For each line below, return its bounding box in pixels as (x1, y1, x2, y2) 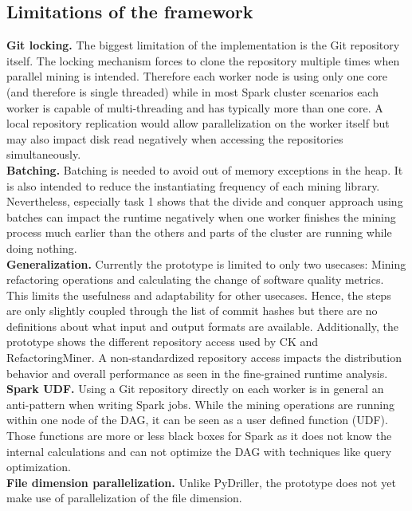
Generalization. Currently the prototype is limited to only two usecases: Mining (6, 255, 406, 272)
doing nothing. (6, 239, 77, 256)
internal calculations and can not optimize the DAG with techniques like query (6, 442, 392, 459)
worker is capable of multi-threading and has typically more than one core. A (6, 99, 383, 116)
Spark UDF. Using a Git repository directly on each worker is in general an (6, 380, 384, 397)
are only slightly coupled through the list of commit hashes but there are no (6, 302, 378, 319)
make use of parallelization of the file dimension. (6, 489, 242, 506)
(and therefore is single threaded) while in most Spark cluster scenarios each (6, 83, 379, 100)
